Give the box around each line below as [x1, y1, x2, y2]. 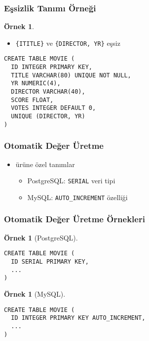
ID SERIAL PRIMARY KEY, [11, 258, 89, 265]
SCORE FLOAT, [11, 96, 54, 103]
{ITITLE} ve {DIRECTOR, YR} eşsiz [15, 37, 120, 48]
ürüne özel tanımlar [15, 159, 75, 169]
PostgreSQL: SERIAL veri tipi [27, 175, 115, 186]
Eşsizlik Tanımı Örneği [4, 1, 96, 14]
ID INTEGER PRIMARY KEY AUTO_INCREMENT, [11, 314, 146, 322]
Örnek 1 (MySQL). [4, 288, 66, 299]
